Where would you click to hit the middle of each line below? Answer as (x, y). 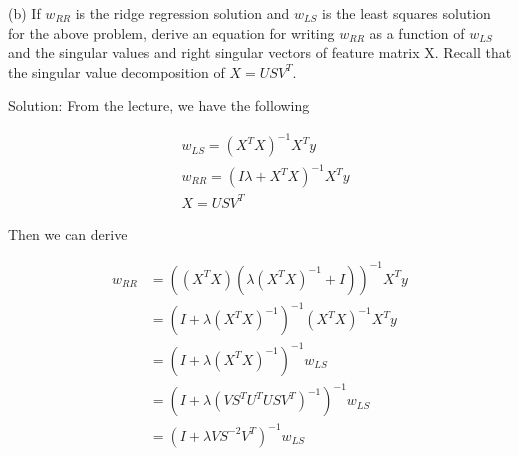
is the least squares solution (406, 13)
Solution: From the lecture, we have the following (159, 105)
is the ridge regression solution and (182, 13)
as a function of (417, 32)
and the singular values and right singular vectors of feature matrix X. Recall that (260, 52)
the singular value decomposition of (116, 71)
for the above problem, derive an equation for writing (171, 32)
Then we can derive (68, 233)
